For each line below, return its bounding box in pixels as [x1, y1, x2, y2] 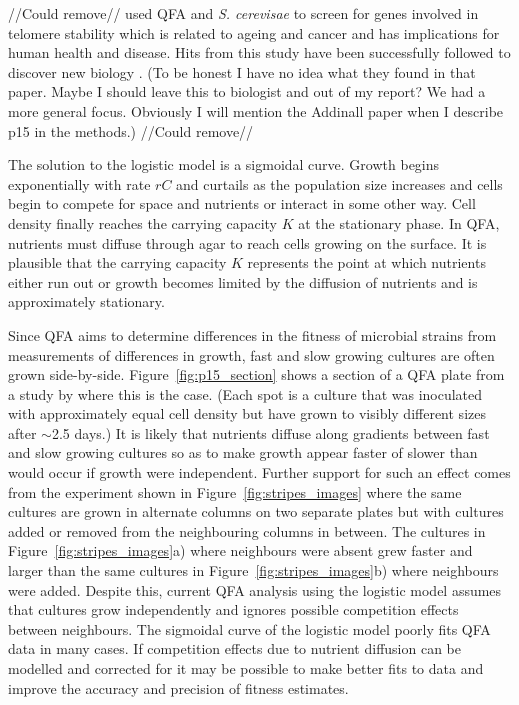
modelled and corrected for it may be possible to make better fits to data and [8, 658, 484, 678]
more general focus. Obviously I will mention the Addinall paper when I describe [8, 100, 504, 121]
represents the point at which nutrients [247, 252, 486, 273]
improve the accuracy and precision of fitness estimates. [8, 677, 349, 698]
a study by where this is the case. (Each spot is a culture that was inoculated [8, 383, 483, 404]
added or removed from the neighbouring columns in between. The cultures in [8, 520, 486, 541]
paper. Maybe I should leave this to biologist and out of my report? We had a [8, 81, 486, 102]
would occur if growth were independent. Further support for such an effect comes [8, 462, 511, 483]
